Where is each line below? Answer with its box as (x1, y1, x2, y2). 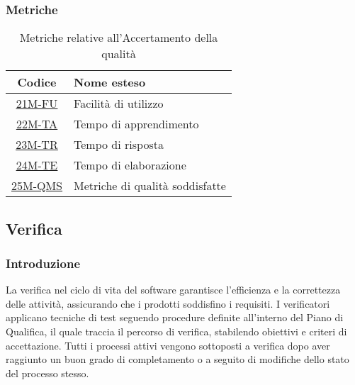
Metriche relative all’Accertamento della (19, 29, 218, 46)
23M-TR (16, 136, 58, 153)
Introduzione (6, 254, 81, 272)
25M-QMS (11, 177, 63, 194)
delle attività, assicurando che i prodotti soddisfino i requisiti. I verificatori (6, 296, 330, 311)
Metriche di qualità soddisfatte (74, 177, 226, 194)
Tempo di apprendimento (74, 116, 199, 133)
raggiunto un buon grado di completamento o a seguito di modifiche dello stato (6, 352, 349, 367)
